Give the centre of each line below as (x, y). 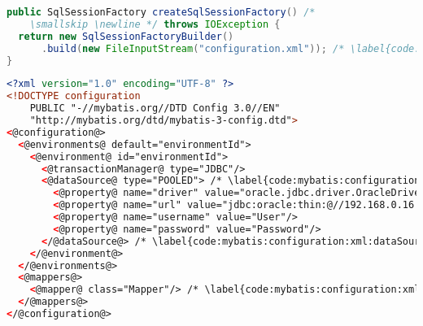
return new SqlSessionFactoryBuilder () (126, 36)
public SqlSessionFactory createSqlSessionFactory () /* (161, 12)
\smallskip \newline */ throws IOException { (155, 24)
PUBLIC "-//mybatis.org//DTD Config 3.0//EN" (155, 109)
